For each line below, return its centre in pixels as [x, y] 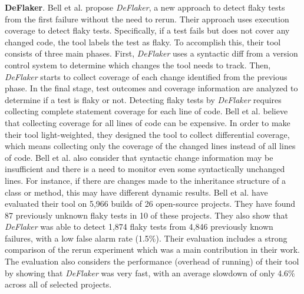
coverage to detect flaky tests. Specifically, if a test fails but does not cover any [147, 30]
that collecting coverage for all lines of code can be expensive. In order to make [148, 122]
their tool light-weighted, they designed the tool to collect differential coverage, [147, 134]
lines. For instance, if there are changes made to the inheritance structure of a [146, 180]
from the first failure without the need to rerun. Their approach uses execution [147, 19]
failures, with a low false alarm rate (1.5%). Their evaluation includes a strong [146, 238]
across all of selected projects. [58, 284]
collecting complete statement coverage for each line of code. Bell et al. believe [146, 111]
